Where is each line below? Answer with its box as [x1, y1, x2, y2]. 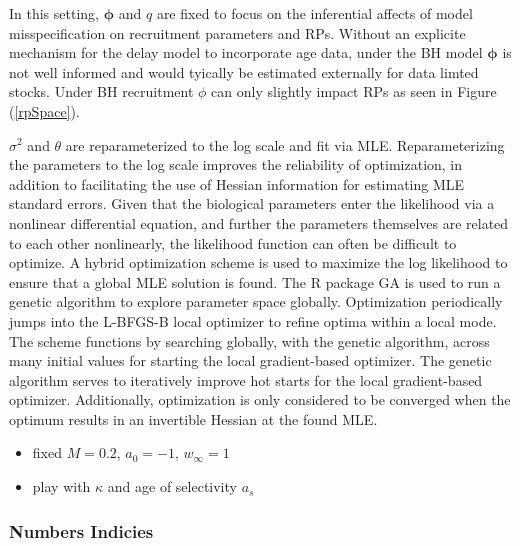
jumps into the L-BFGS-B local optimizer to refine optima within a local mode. [9, 310, 497, 331]
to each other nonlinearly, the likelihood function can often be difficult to [9, 232, 457, 253]
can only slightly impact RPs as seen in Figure [211, 81, 497, 102]
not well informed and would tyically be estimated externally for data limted [9, 61, 479, 82]
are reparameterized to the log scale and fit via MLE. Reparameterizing [65, 134, 505, 155]
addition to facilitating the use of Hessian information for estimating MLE [9, 173, 465, 194]
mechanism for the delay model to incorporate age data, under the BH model [9, 42, 483, 63]
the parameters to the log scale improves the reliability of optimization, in [9, 154, 463, 175]
